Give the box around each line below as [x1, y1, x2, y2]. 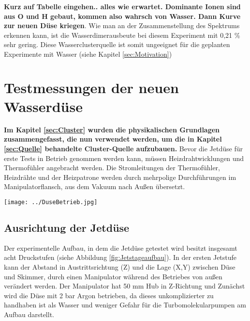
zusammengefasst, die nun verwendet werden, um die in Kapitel [4, 134, 222, 144]
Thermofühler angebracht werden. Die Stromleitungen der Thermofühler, [4, 162, 220, 173]
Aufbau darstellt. [4, 309, 54, 320]
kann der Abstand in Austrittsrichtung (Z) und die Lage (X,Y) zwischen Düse [4, 262, 235, 272]
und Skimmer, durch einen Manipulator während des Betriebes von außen [4, 271, 222, 281]
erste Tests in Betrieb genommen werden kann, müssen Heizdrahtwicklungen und [4, 153, 244, 163]
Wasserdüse [4, 96, 83, 116]
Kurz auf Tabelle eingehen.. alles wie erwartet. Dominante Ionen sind [4, 1, 241, 11]
